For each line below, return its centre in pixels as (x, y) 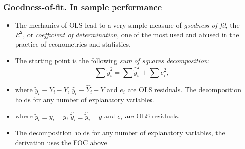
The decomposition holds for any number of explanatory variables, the (120, 133)
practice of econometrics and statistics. (73, 44)
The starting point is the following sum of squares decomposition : (112, 60)
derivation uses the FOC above (61, 142)
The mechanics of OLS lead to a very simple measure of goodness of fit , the (127, 25)
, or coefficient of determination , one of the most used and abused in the (131, 34)
